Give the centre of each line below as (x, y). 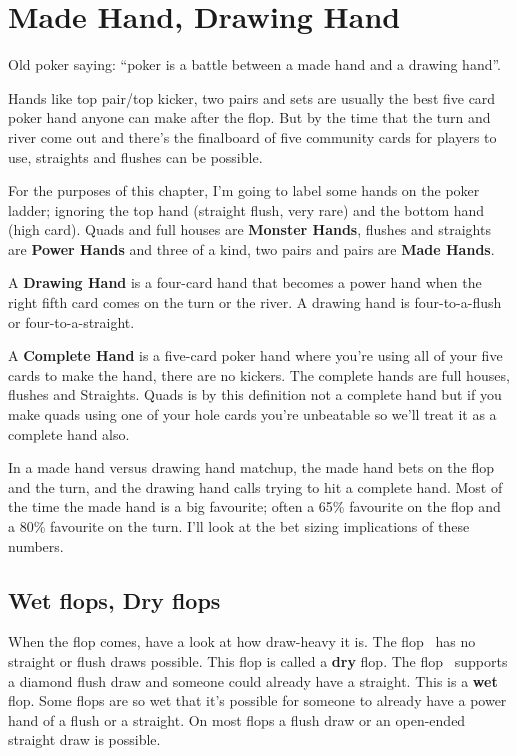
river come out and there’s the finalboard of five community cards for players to (252, 136)
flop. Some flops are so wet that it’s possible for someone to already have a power (257, 700)
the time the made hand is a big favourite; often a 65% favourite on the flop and (254, 506)
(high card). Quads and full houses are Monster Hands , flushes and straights (249, 229)
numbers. (36, 545)
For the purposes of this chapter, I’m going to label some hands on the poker (244, 190)
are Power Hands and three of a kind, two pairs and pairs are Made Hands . (251, 248)
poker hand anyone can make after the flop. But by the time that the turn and (249, 117)
